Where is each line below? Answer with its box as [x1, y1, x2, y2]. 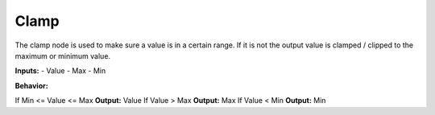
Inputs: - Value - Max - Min [14, 66, 106, 76]
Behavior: [14, 80, 48, 90]
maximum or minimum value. [14, 51, 111, 60]
